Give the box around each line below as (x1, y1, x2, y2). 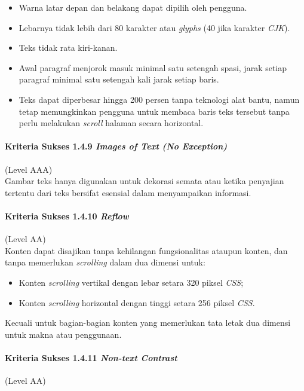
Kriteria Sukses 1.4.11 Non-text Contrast (5, 351, 177, 363)
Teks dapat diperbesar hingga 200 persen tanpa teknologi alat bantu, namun (19, 93, 300, 105)
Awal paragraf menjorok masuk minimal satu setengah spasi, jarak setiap (19, 61, 287, 74)
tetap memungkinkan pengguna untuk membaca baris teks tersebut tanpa (19, 105, 290, 117)
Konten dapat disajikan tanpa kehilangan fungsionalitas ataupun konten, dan (5, 244, 288, 256)
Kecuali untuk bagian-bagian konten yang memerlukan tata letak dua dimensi (5, 316, 291, 329)
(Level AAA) (5, 163, 53, 175)
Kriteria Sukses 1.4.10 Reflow (5, 209, 129, 222)
